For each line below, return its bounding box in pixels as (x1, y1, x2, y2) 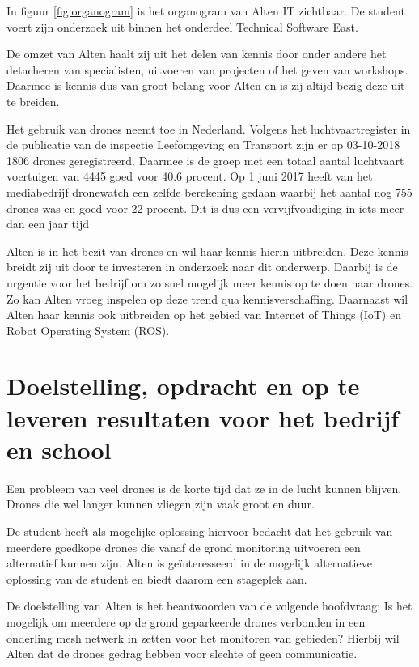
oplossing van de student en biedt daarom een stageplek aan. (6, 570, 307, 587)
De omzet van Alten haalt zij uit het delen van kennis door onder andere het (6, 45, 387, 62)
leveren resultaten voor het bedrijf (6, 401, 400, 434)
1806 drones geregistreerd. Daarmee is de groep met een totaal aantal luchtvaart (6, 151, 404, 168)
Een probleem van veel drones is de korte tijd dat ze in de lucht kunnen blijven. (6, 479, 402, 496)
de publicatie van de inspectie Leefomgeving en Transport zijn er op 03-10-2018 (6, 136, 400, 153)
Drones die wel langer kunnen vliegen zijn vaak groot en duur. (6, 495, 315, 512)
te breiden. (6, 92, 60, 109)
